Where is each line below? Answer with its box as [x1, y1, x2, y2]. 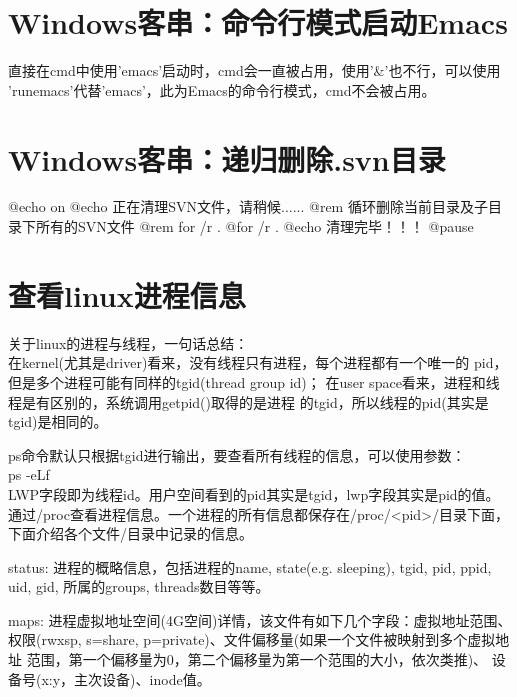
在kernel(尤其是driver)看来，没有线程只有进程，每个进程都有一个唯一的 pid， [8, 352, 508, 373]
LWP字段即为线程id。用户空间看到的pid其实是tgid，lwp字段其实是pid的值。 [8, 483, 500, 504]
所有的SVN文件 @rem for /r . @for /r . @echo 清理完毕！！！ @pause [35, 216, 474, 237]
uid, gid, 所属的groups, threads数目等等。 [8, 576, 270, 597]
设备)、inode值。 [102, 668, 211, 689]
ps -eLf [8, 464, 50, 485]
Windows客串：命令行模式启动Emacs [8, 2, 508, 43]
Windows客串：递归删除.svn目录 [8, 138, 446, 179]
